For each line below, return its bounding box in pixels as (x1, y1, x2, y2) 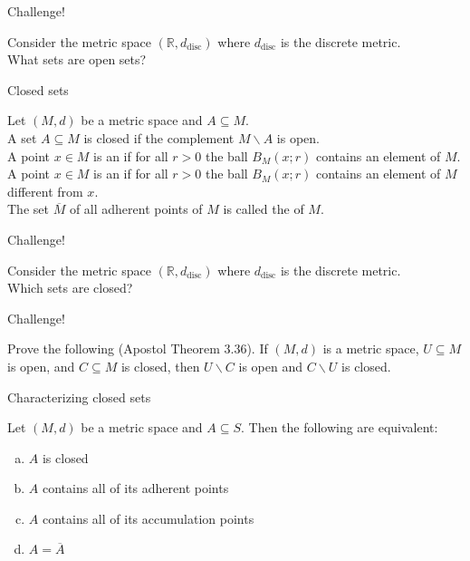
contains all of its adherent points (42, 479, 229, 498)
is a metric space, (322, 339, 419, 358)
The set (7, 199, 49, 218)
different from (7, 181, 83, 200)
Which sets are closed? (7, 278, 133, 297)
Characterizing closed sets (7, 387, 151, 406)
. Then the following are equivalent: (241, 418, 438, 437)
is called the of (223, 199, 304, 218)
